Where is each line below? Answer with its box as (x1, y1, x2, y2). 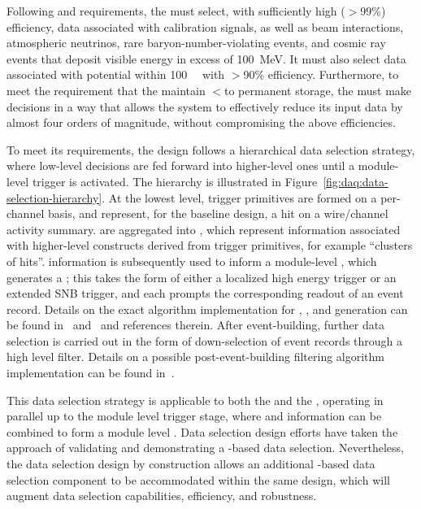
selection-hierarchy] (7, 189, 102, 206)
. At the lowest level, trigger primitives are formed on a (102, 189, 377, 206)
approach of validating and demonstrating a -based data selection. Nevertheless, (7, 439, 404, 456)
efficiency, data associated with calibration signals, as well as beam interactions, (7, 18, 404, 35)
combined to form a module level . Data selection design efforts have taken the (7, 423, 398, 440)
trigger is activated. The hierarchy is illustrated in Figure (32, 172, 318, 189)
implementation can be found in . (7, 364, 175, 381)
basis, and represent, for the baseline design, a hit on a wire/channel (47, 205, 388, 222)
